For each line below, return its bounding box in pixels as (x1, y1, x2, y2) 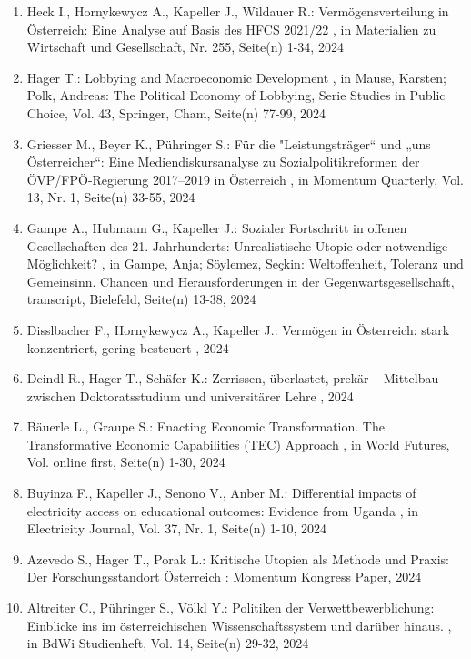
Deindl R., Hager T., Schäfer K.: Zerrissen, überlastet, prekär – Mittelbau (26, 369, 439, 388)
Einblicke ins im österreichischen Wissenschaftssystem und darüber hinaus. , (26, 615, 452, 634)
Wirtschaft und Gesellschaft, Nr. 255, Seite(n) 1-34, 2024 (26, 37, 344, 56)
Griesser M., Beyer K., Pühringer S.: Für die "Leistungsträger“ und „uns (26, 134, 431, 153)
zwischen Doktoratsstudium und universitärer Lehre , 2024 (26, 386, 354, 405)
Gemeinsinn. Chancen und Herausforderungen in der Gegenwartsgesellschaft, (26, 271, 455, 290)
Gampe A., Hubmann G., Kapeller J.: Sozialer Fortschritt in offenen (26, 218, 407, 237)
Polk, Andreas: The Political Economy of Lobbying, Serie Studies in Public (26, 86, 446, 105)
